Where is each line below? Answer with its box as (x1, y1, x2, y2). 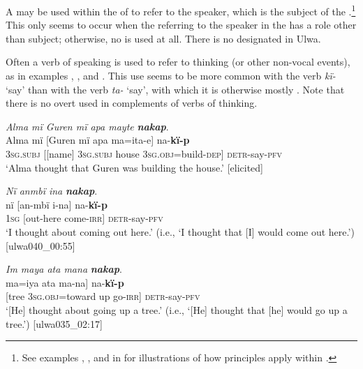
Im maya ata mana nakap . (6, 262, 122, 276)
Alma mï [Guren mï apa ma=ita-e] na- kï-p (6, 133, 190, 147)
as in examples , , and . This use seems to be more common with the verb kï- (6, 68, 336, 83)
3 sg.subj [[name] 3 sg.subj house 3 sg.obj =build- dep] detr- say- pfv (6, 146, 283, 160)
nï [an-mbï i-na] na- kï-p (6, 197, 108, 211)
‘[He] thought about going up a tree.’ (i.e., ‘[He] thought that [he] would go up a (6, 302, 348, 317)
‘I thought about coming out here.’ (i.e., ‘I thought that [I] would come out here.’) (6, 224, 355, 239)
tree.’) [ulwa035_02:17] (6, 316, 103, 331)
